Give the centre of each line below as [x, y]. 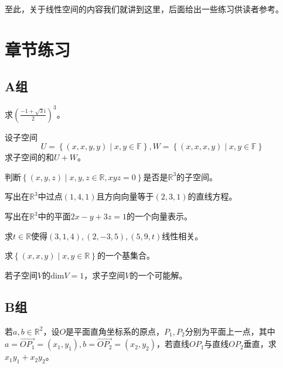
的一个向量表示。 [159, 216]
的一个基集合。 [126, 255]
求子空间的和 [29, 157]
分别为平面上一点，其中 [230, 331]
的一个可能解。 [158, 275]
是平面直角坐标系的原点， [115, 331]
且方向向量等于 [125, 196]
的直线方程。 [212, 196]
